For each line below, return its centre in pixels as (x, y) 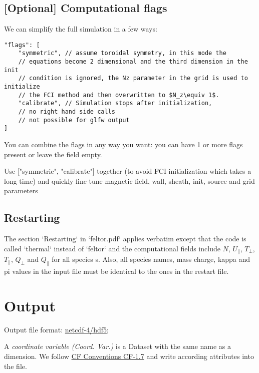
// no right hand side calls (67, 112)
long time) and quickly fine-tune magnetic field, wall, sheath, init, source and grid (129, 180)
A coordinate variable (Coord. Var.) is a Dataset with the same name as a (118, 346)
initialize (22, 87)
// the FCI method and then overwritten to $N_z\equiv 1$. (119, 95)
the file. (16, 366)
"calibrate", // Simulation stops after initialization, (115, 103)
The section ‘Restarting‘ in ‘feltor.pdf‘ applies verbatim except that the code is (125, 239)
